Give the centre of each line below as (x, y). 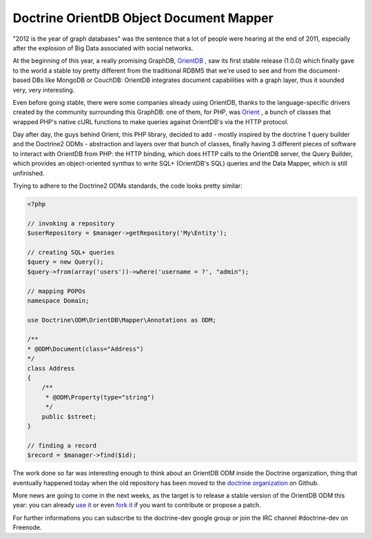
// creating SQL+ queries (71, 252)
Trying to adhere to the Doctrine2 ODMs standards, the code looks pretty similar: (127, 186)
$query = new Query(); (65, 262)
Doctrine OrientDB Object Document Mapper (143, 18)
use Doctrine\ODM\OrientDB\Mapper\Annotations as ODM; (122, 320)
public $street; (69, 416)
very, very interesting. (44, 90)
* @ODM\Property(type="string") (100, 397)
